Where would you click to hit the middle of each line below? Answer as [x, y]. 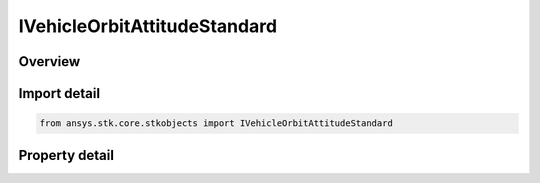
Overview [49, 61]
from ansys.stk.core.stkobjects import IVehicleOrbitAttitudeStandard [216, 123]
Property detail [66, 155]
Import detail [59, 93]
